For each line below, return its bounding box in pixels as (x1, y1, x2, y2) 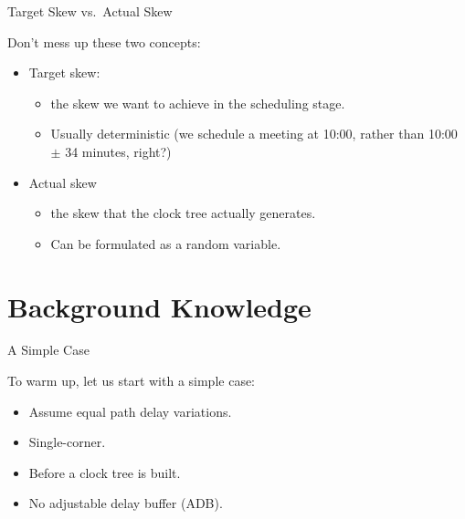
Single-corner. (28, 432, 106, 452)
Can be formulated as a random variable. (50, 234, 281, 253)
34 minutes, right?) (65, 141, 172, 161)
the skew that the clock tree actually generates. (50, 203, 316, 223)
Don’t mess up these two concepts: (7, 32, 201, 51)
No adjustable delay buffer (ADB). (28, 493, 223, 513)
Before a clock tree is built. (28, 462, 181, 482)
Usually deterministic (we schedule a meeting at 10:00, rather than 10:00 (50, 124, 458, 143)
